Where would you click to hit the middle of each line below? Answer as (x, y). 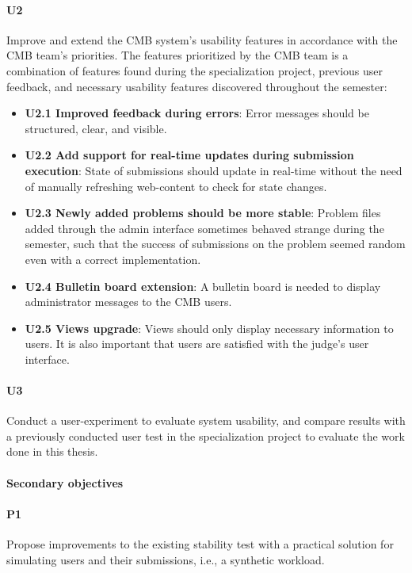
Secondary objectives (65, 482)
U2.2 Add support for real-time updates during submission (189, 155)
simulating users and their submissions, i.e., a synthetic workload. (166, 559)
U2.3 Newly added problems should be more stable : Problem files (203, 213)
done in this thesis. (52, 451)
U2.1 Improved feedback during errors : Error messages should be (197, 113)
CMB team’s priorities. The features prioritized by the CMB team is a (177, 55)
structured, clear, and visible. (96, 128)
